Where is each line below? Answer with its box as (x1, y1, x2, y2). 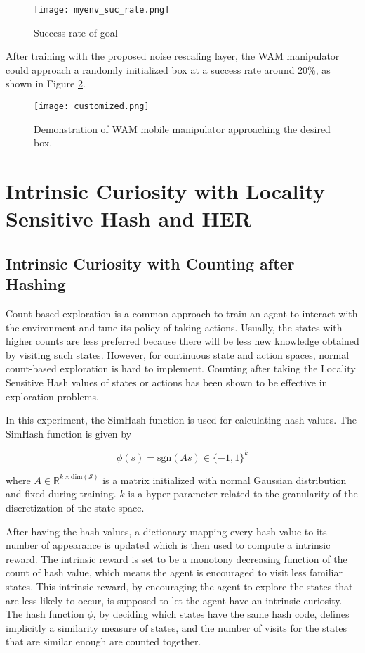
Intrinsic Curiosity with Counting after (6, 252, 295, 274)
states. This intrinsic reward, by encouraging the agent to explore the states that (6, 579, 353, 594)
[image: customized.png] (34, 101, 150, 112)
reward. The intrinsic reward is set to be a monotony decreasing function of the (6, 551, 347, 566)
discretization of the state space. (6, 500, 145, 515)
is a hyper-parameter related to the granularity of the (128, 486, 358, 501)
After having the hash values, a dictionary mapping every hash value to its (6, 524, 327, 538)
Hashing (6, 273, 66, 295)
